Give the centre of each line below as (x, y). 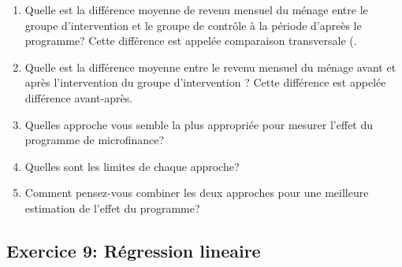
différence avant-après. (79, 97)
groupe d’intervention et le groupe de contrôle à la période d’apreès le (193, 25)
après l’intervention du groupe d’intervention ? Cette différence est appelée (205, 82)
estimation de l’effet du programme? (112, 208)
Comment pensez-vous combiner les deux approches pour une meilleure (197, 193)
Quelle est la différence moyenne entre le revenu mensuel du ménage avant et (210, 67)
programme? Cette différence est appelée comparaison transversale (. (191, 41)
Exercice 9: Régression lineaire (134, 250)
